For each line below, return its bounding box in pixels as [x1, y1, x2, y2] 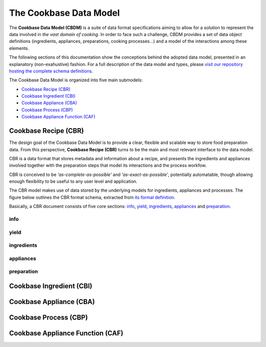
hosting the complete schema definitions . [9, 68, 94, 74]
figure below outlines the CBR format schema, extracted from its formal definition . [9, 194, 175, 200]
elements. [9, 45, 30, 51]
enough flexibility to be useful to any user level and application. [9, 178, 137, 184]
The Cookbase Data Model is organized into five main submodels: [9, 77, 143, 83]
